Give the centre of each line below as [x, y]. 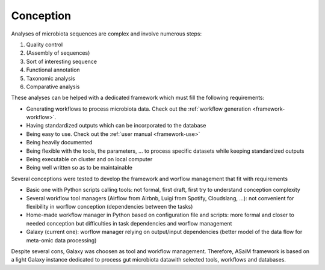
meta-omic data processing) [61, 240]
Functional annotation [53, 70]
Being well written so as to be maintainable [79, 168]
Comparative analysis [53, 87]
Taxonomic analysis [51, 78]
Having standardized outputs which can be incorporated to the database [116, 126]
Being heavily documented [59, 143]
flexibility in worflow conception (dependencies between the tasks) [110, 206]
